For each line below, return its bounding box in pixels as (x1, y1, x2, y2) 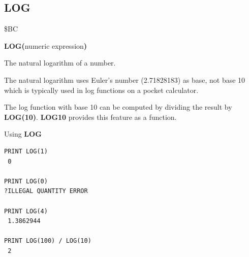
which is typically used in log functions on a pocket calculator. (4, 84, 199, 95)
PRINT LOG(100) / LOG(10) (4, 237, 91, 245)
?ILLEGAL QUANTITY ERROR (4, 187, 88, 195)
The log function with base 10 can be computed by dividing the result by (4, 102, 232, 112)
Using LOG (4, 128, 42, 139)
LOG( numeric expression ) (4, 40, 87, 51)
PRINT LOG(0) (4, 177, 48, 185)
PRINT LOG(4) (4, 207, 48, 215)
